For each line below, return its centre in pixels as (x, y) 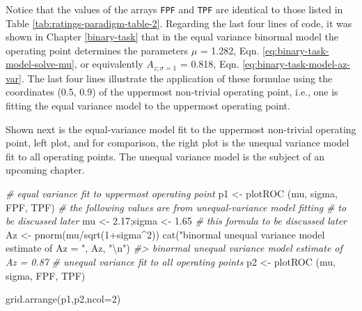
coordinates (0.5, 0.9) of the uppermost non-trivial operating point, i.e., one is (172, 92)
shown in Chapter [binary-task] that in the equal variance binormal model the (172, 37)
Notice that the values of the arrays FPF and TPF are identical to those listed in (174, 9)
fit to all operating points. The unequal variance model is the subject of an (165, 156)
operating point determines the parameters (97, 50)
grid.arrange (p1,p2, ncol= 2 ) (63, 299)
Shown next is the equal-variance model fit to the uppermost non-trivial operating (181, 129)
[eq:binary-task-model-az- (297, 64)
